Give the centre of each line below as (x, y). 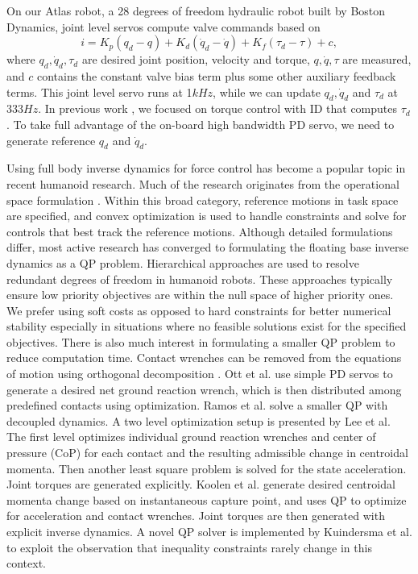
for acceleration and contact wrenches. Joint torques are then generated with (196, 516)
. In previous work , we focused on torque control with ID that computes (217, 108)
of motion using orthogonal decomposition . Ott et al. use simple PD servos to (200, 374)
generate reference (51, 140)
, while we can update (267, 92)
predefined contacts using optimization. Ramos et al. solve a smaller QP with (197, 405)
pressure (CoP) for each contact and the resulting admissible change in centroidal (207, 453)
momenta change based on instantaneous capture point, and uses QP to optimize (207, 499)
